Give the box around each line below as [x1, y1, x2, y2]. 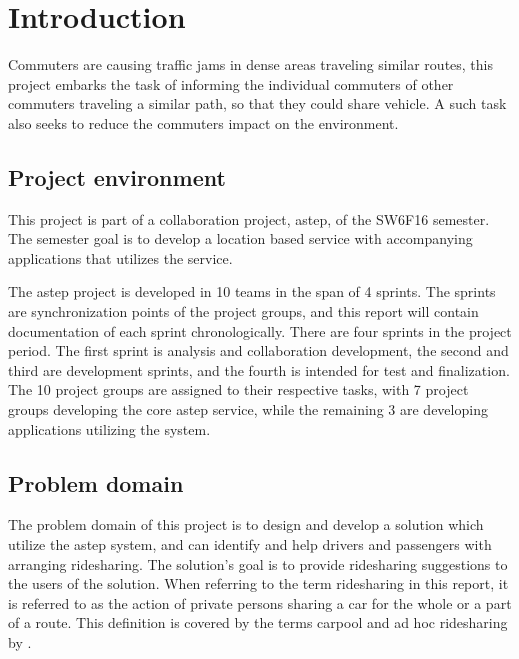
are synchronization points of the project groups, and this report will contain [8, 301, 479, 322]
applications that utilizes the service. [8, 247, 233, 268]
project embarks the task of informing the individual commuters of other [8, 73, 454, 94]
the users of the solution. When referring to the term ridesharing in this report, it [8, 573, 509, 594]
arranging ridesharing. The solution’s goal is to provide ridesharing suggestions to [8, 553, 508, 574]
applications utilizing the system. [8, 418, 211, 439]
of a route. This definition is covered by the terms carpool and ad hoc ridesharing [8, 612, 508, 633]
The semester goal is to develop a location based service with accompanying [8, 228, 473, 249]
